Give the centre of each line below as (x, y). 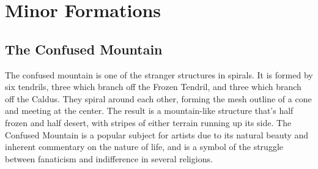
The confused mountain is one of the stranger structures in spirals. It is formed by (159, 74)
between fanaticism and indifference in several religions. (109, 158)
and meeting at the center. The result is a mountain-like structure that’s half (149, 111)
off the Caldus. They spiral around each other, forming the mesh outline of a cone (158, 98)
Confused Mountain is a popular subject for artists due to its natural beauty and (157, 134)
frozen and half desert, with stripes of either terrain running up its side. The (148, 122)
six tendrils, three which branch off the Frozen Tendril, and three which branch (153, 87)
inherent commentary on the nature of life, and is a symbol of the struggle (144, 147)
